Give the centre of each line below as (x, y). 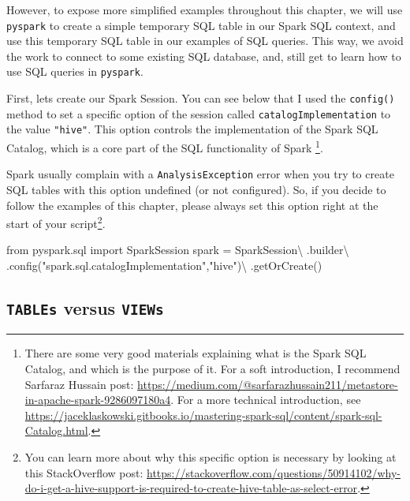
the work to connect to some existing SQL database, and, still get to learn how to (204, 56)
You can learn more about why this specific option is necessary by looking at (211, 456)
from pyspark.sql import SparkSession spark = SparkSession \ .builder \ (178, 250)
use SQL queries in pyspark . (75, 71)
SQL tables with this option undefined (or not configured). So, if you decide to (196, 189)
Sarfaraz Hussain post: (79, 384)
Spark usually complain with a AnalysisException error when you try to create (200, 174)
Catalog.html (56, 430)
